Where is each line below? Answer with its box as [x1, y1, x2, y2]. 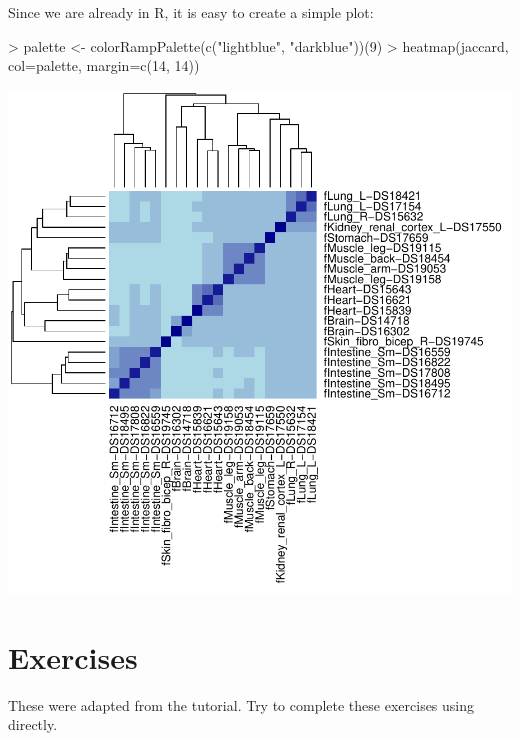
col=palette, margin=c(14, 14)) [8, 55, 200, 76]
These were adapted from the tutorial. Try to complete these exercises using [8, 694, 475, 715]
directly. [8, 714, 58, 735]
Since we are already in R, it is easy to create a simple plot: [8, 2, 374, 22]
